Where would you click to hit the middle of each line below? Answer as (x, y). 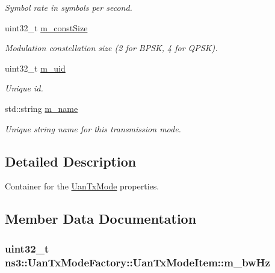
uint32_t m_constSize (46, 27)
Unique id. (24, 88)
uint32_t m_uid (35, 68)
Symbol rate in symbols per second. (69, 7)
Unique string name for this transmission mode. (93, 128)
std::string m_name (42, 108)
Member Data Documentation (101, 219)
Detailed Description (71, 161)
